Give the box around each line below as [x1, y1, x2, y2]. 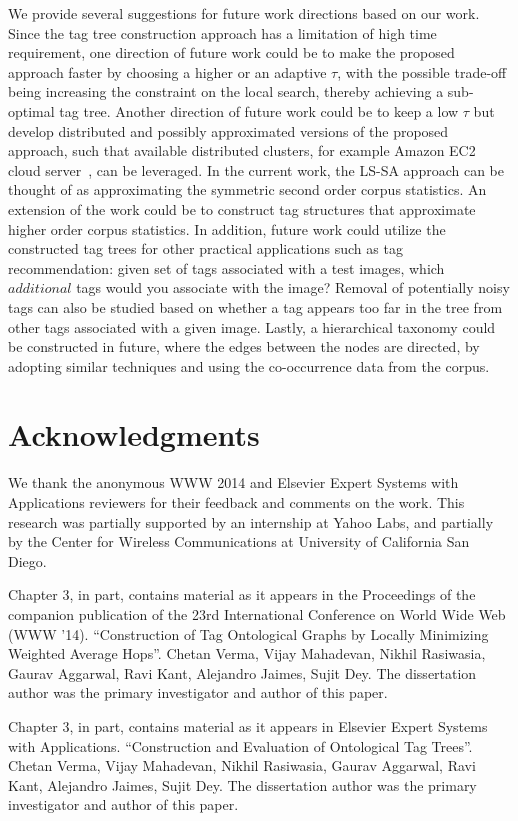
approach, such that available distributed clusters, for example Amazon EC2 [8, 140, 476, 161]
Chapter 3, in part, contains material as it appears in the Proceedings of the [8, 584, 476, 605]
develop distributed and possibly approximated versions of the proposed [8, 120, 449, 141]
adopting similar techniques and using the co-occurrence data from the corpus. [8, 355, 490, 376]
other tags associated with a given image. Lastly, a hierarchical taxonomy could [8, 316, 496, 337]
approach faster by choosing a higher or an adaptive [8, 61, 327, 82]
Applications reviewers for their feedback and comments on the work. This [8, 492, 465, 512]
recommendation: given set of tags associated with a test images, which [8, 257, 445, 278]
